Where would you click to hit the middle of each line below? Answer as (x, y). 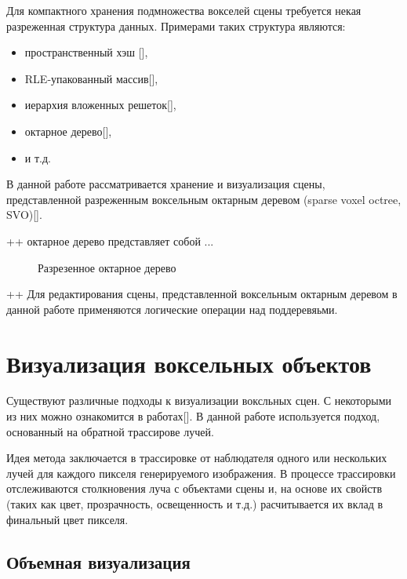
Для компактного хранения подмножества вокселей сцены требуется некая (184, 10)
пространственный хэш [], (86, 52)
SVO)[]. (24, 215)
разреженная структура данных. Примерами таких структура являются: (176, 25)
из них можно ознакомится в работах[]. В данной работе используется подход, (193, 416)
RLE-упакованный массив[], (91, 78)
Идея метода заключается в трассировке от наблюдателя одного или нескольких (197, 458)
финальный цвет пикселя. (67, 519)
